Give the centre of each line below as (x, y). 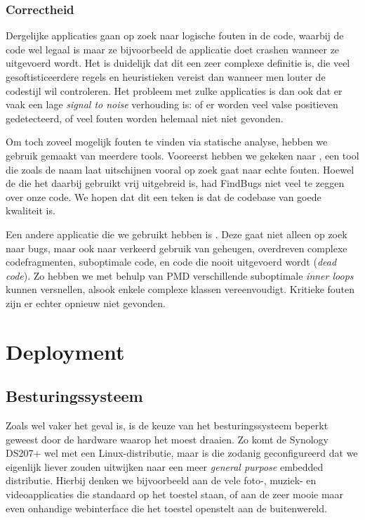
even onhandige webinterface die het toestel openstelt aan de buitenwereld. (166, 508)
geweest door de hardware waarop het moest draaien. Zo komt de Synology (167, 439)
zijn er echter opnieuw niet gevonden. (86, 303)
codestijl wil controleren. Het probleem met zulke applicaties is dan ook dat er (174, 90)
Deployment (65, 351)
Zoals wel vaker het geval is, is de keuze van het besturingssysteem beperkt (167, 425)
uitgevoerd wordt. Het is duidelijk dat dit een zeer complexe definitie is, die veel (178, 63)
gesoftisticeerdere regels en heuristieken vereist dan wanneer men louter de (166, 77)
